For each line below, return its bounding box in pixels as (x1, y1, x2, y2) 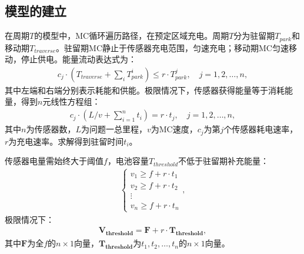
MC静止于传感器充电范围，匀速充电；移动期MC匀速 (89, 41, 289, 54)
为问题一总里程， (81, 123, 147, 135)
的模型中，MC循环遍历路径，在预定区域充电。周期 (34, 29, 229, 42)
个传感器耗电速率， (223, 123, 298, 135)
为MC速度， (151, 123, 198, 135)
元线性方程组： (42, 95, 101, 108)
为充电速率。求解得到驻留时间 (8, 135, 124, 147)
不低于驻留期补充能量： (178, 155, 269, 167)
